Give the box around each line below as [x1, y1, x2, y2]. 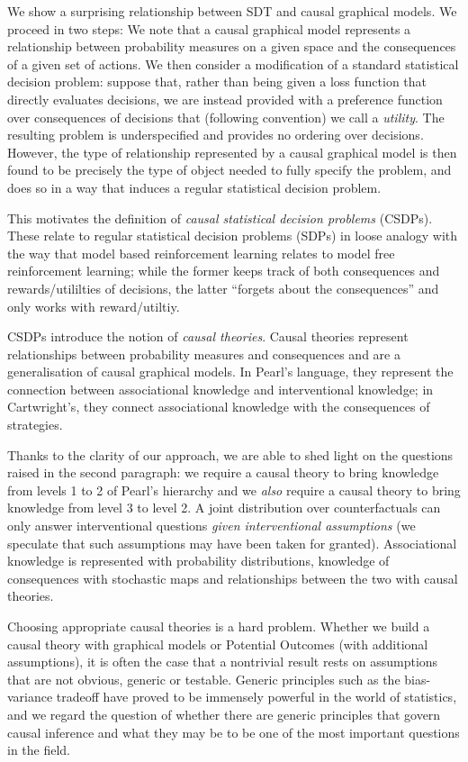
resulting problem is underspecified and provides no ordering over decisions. [7, 125, 424, 144]
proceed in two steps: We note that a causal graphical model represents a [7, 19, 411, 38]
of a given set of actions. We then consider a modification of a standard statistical [7, 54, 459, 73]
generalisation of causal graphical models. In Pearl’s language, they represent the [7, 362, 454, 381]
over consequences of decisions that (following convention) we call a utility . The [7, 107, 445, 126]
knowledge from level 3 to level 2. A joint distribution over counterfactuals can [7, 498, 441, 517]
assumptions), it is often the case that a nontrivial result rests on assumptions [7, 652, 438, 671]
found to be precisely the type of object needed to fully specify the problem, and [7, 160, 452, 179]
